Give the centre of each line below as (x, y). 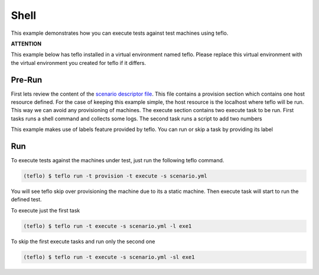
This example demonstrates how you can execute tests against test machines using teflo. (120, 33)
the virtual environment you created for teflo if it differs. (79, 63)
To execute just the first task (45, 210)
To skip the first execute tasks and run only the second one (83, 241)
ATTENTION (26, 44)
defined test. (26, 199)
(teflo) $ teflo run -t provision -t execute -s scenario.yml (115, 176)
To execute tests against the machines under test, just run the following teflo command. (118, 161)
